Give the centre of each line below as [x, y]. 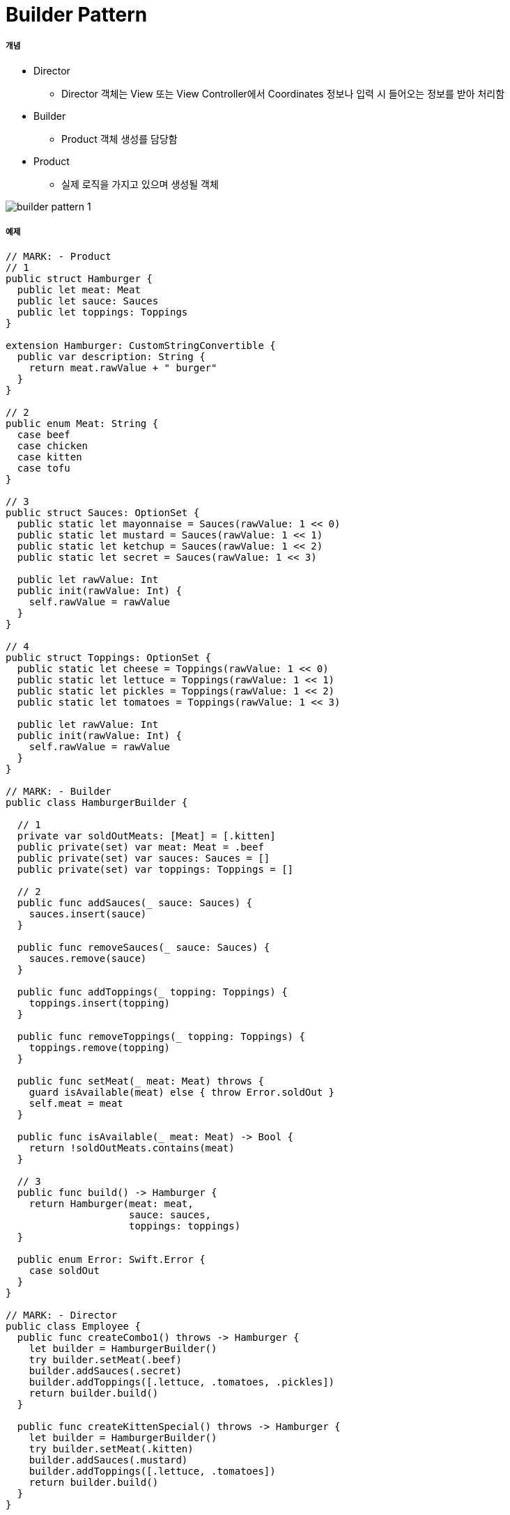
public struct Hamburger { [79, 278]
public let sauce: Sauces [88, 301]
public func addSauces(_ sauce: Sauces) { [135, 902]
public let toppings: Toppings [102, 312]
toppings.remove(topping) [100, 1047]
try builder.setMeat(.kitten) [111, 1448]
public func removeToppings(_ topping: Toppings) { [161, 1036]
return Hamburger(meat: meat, [111, 1203]
